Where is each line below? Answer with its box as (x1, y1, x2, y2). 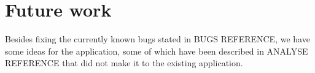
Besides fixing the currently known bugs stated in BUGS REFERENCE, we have (5, 33, 310, 45)
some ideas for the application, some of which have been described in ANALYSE (5, 44, 308, 57)
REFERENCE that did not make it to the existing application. (5, 56, 243, 69)
